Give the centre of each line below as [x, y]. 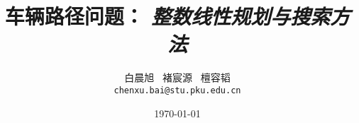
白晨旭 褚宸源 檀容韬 [177, 77]
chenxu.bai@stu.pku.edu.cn [177, 90]
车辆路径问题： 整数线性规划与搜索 [167, 16]
